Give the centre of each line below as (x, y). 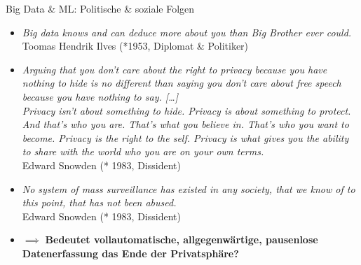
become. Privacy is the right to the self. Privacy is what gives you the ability (185, 137)
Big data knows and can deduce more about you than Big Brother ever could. (187, 32)
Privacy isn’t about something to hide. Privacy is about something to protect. (186, 110)
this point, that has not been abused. (99, 202)
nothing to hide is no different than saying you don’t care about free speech (182, 83)
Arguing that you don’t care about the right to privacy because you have (175, 69)
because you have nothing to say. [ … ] (100, 96)
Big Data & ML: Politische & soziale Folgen (100, 8)
